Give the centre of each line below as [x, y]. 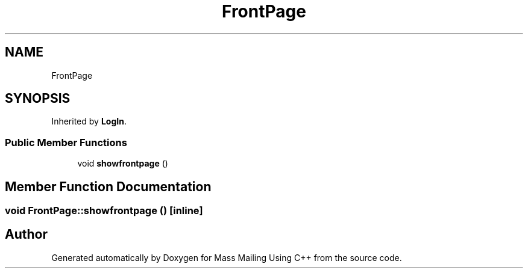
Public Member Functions [66, 142]
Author [26, 235]
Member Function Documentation [108, 186]
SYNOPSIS [38, 99]
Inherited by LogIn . [89, 121]
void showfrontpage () [123, 164]
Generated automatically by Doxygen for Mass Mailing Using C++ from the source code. [227, 257]
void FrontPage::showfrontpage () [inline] [104, 211]
